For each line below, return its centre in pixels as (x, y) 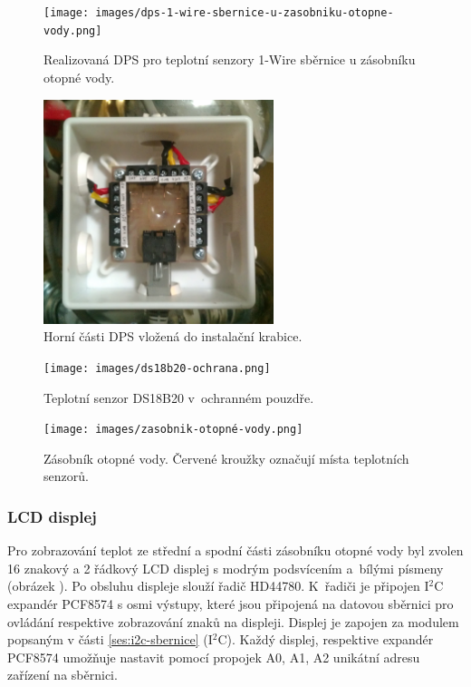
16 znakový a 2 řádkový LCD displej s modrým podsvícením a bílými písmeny (226, 568)
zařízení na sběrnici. (62, 675)
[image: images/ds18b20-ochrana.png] (157, 368)
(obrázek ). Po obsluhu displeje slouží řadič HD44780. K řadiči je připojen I (218, 586)
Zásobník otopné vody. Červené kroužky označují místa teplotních (226, 458)
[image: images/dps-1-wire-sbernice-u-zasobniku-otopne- (219, 13)
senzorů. (66, 476)
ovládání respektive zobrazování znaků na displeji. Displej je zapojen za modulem (233, 621)
